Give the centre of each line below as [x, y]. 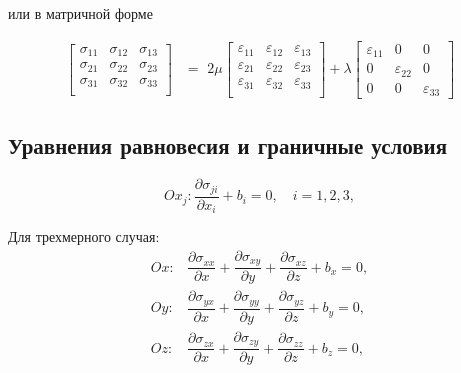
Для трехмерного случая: [84, 236]
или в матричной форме [80, 13]
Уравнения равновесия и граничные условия [228, 145]
